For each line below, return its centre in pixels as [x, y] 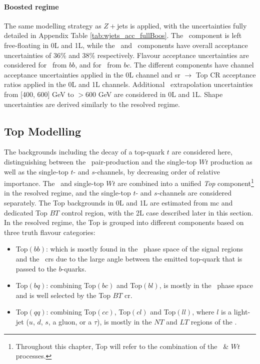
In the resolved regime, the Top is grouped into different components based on [124, 222]
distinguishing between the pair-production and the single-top [100, 161]
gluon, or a [75, 321]
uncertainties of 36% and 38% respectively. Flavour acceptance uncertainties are [126, 55]
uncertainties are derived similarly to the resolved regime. [92, 104]
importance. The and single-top [54, 183]
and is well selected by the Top [63, 295]
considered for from [35, 65]
